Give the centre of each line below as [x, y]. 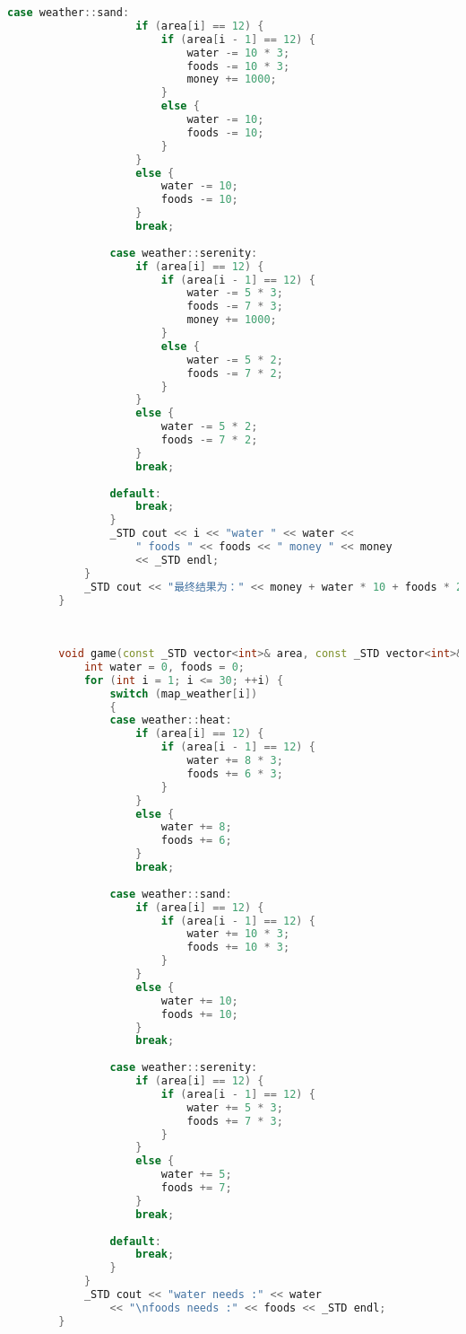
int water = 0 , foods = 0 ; [164, 667]
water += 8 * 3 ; [235, 760]
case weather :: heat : [171, 720]
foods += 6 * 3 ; [235, 773]
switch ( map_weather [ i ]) [184, 693]
